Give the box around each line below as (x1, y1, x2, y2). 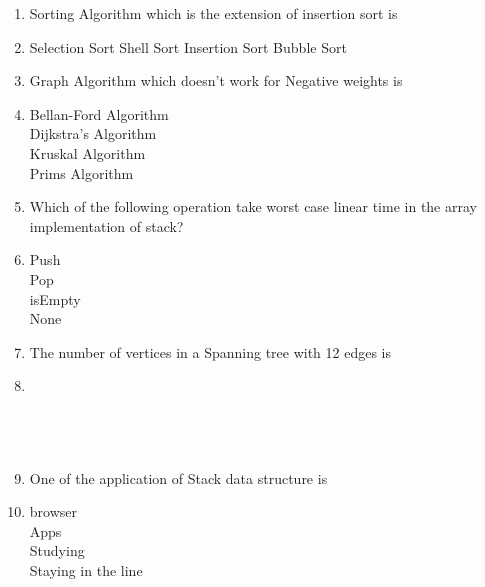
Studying (29, 540, 85, 561)
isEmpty (29, 288, 81, 309)
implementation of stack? (29, 215, 184, 236)
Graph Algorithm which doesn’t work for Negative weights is (29, 70, 403, 91)
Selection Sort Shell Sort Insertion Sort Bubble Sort (29, 36, 347, 57)
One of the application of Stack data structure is (29, 467, 328, 488)
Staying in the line (29, 560, 143, 581)
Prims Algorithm (29, 162, 134, 183)
